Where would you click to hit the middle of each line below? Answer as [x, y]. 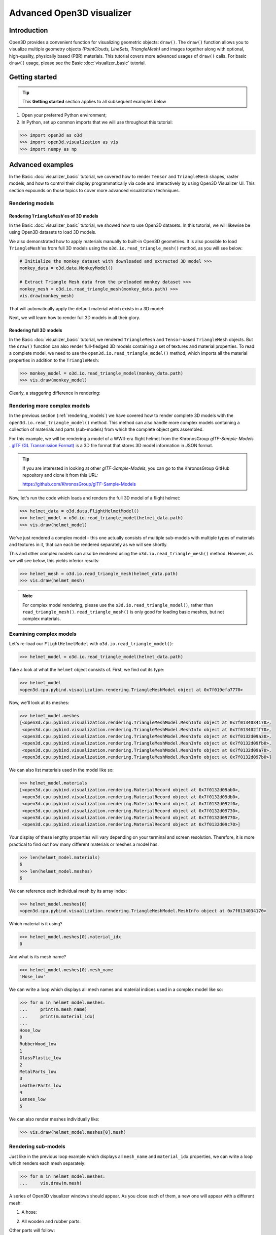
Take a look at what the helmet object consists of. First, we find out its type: [87, 670]
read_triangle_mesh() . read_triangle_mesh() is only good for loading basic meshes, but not [123, 612]
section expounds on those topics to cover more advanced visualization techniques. [94, 190]
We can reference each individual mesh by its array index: [68, 891]
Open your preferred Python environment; [64, 115]
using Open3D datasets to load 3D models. [53, 232]
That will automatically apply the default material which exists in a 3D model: [87, 308]
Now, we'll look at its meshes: [39, 702]
